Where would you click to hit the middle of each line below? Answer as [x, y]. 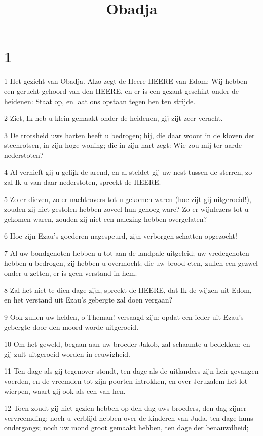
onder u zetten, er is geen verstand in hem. [71, 273]
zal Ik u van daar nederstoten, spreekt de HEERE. [83, 182]
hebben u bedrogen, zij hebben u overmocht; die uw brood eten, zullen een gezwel [131, 263]
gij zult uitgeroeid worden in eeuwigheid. [67, 354]
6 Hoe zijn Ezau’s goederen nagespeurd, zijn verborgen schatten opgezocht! [121, 236]
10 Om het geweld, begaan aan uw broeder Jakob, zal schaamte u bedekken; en [127, 344]
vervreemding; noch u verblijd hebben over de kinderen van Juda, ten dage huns [129, 417]
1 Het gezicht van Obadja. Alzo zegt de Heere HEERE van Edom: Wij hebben [126, 81]
